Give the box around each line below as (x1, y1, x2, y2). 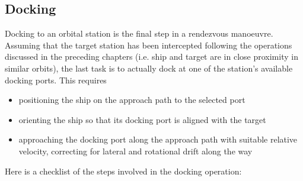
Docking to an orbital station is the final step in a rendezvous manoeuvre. (5, 27, 273, 40)
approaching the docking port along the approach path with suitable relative (18, 133, 298, 146)
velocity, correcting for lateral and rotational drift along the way (18, 144, 253, 157)
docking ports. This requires (5, 73, 107, 86)
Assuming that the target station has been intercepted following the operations (5, 38, 292, 51)
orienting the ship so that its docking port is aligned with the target (18, 113, 266, 125)
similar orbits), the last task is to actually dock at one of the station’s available (5, 62, 293, 74)
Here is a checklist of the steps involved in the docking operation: (5, 164, 242, 177)
